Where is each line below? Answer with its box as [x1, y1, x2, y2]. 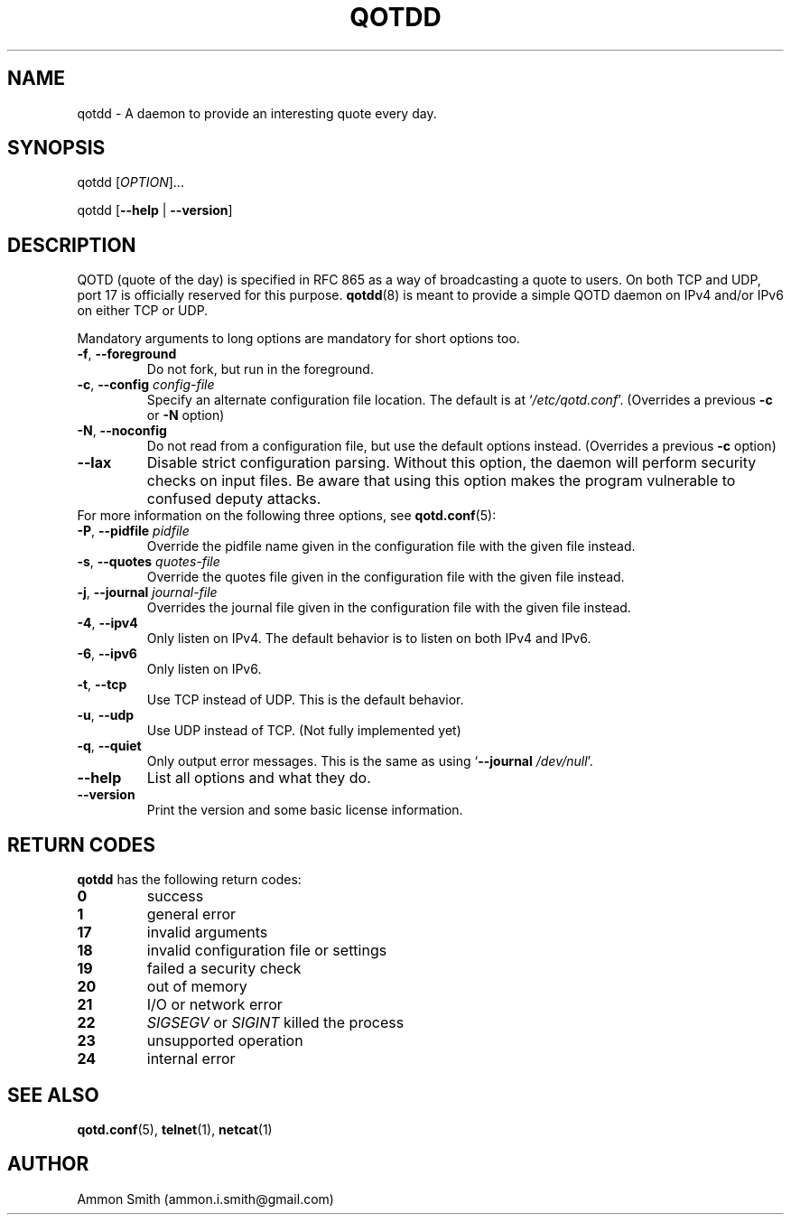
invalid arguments [146, 923, 268, 942]
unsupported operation [146, 1031, 303, 1050]
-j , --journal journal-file [77, 584, 218, 601]
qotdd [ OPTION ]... [77, 174, 184, 191]
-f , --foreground [77, 346, 177, 362]
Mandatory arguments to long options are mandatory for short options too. [77, 331, 520, 347]
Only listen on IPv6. [146, 661, 262, 677]
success [146, 887, 204, 906]
